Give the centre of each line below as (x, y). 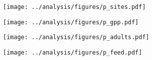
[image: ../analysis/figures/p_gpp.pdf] (71, 22)
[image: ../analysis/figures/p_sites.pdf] (75, 7)
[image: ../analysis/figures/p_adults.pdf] (76, 37)
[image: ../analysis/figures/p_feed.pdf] (73, 52)
